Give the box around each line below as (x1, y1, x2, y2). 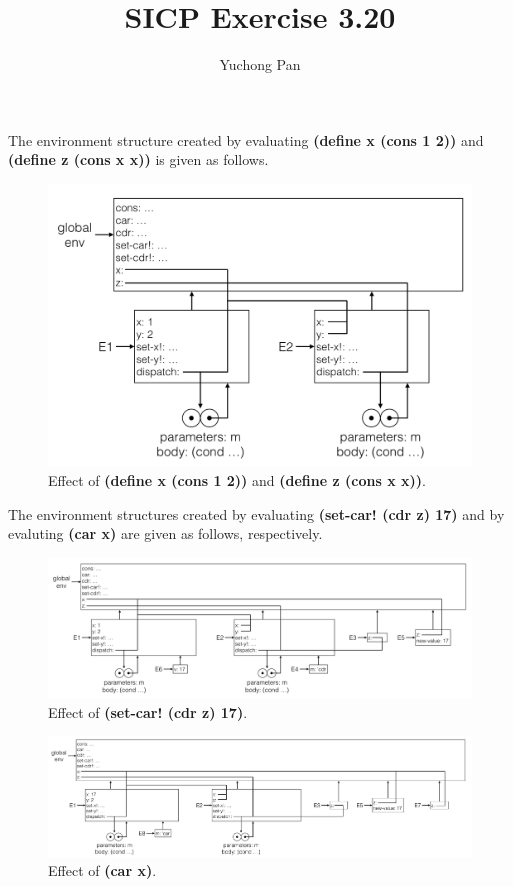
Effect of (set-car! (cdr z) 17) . (48, 701, 248, 722)
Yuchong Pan (219, 54, 301, 75)
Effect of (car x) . (48, 860, 157, 881)
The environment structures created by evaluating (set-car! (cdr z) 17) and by (8, 503, 505, 524)
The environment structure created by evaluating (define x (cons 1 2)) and (8, 129, 484, 150)
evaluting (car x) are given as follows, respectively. (8, 523, 323, 544)
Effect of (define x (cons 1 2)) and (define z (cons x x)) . (48, 470, 426, 491)
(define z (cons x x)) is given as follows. (8, 149, 269, 170)
